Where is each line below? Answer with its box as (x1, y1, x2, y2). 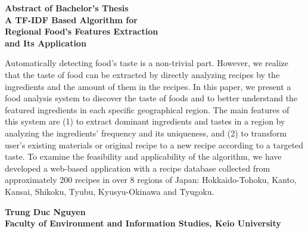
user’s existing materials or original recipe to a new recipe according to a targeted (5, 138, 304, 151)
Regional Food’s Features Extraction (5, 25, 158, 38)
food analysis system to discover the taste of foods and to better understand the (5, 92, 298, 104)
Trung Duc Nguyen (5, 205, 86, 218)
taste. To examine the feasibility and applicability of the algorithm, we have (5, 150, 282, 163)
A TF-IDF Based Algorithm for (5, 13, 138, 26)
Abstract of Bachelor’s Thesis (5, 2, 129, 14)
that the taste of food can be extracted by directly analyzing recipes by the (5, 68, 280, 80)
